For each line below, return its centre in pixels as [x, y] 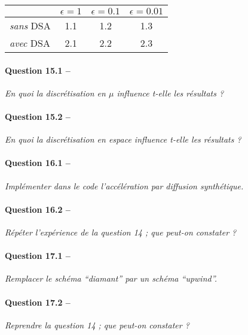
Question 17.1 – [38, 256]
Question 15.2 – [38, 116]
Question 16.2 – [38, 209]
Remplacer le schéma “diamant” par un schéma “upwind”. [111, 278]
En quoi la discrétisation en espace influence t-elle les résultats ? [123, 139]
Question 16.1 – [38, 163]
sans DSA [30, 25]
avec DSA [30, 43]
